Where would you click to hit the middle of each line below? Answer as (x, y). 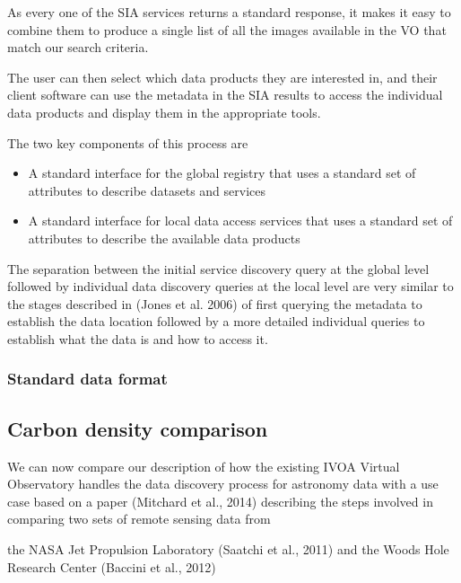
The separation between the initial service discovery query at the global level (218, 268)
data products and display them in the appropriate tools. (164, 112)
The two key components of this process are (128, 142)
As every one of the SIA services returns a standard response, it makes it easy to (229, 12)
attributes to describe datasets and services (147, 190)
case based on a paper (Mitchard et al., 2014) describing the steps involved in (220, 501)
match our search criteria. (78, 47)
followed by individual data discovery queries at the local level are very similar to (230, 286)
